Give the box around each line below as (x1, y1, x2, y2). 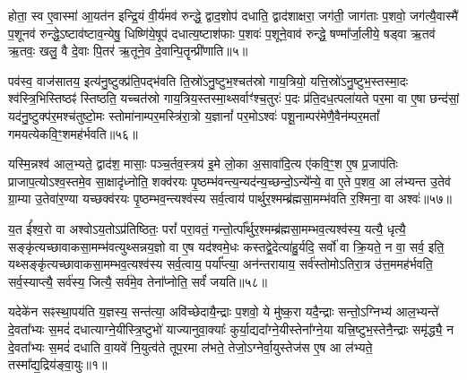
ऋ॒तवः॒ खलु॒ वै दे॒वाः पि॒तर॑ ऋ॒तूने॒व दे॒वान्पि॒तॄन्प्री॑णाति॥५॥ (8, 41, 248, 60)
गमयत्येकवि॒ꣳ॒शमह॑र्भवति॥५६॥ (8, 124, 138, 142)
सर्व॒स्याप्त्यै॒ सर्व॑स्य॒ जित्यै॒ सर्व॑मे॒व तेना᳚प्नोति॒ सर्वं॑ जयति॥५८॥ (8, 272, 268, 290)
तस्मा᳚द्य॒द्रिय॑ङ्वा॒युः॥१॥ (8, 355, 108, 374)
